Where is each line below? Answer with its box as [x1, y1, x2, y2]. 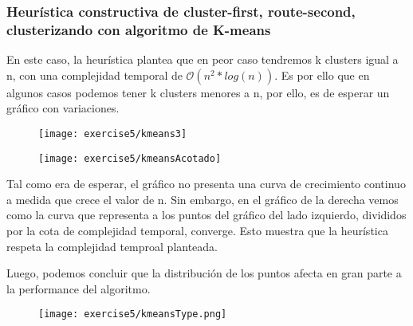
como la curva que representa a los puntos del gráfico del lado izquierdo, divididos [6, 206, 407, 223]
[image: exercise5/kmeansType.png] [38, 308, 227, 320]
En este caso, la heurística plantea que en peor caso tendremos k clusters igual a [6, 51, 399, 68]
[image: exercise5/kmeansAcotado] [38, 152, 222, 164]
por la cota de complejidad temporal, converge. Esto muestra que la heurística [6, 222, 388, 239]
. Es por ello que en [274, 66, 370, 83]
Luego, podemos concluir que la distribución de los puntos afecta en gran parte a [6, 265, 402, 281]
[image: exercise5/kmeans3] [38, 128, 187, 139]
